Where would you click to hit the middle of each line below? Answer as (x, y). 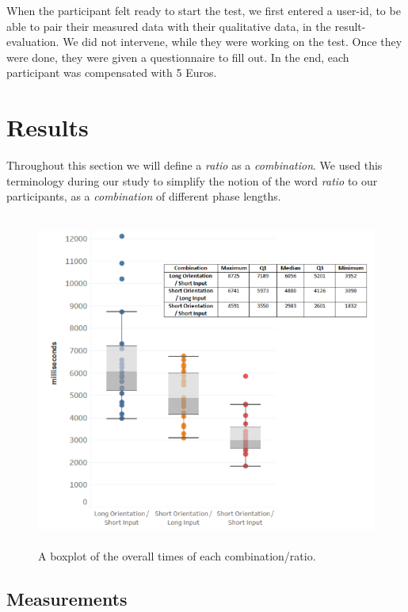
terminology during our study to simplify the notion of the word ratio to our (192, 180)
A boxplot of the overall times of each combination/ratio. (177, 556)
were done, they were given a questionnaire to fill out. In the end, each (178, 57)
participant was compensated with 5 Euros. (112, 73)
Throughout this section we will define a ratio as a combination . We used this (194, 165)
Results (48, 127)
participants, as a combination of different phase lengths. (144, 196)
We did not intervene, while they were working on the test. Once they (233, 42)
